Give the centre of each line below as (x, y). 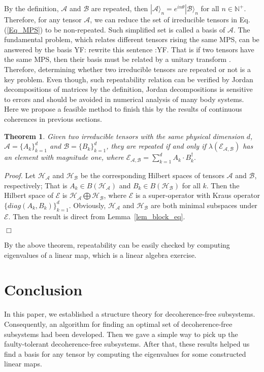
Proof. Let (20, 175)
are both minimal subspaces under (204, 205)
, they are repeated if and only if (156, 146)
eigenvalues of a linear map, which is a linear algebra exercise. (100, 255)
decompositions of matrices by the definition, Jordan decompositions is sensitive (128, 89)
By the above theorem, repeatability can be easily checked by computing (117, 245)
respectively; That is (36, 185)
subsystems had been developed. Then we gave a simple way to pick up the (121, 334)
